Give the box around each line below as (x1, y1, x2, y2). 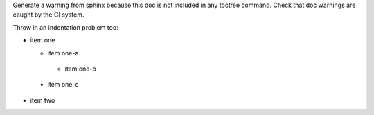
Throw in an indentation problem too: (12, 23, 118, 31)
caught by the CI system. (12, 10, 84, 19)
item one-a (47, 48, 79, 57)
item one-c (47, 80, 79, 89)
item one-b (64, 64, 97, 73)
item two (30, 96, 55, 104)
